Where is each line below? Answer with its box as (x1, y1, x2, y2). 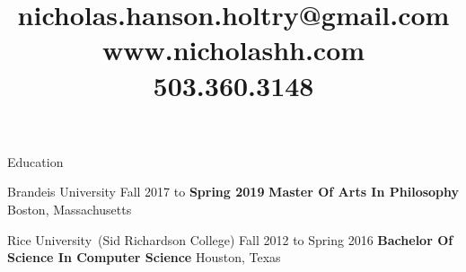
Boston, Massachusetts (7, 199, 132, 218)
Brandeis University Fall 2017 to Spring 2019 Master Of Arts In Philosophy (7, 182, 460, 201)
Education (7, 152, 64, 171)
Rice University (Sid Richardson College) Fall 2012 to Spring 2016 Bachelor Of (7, 230, 453, 249)
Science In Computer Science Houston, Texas (7, 248, 281, 267)
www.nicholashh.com (101, 31, 365, 68)
